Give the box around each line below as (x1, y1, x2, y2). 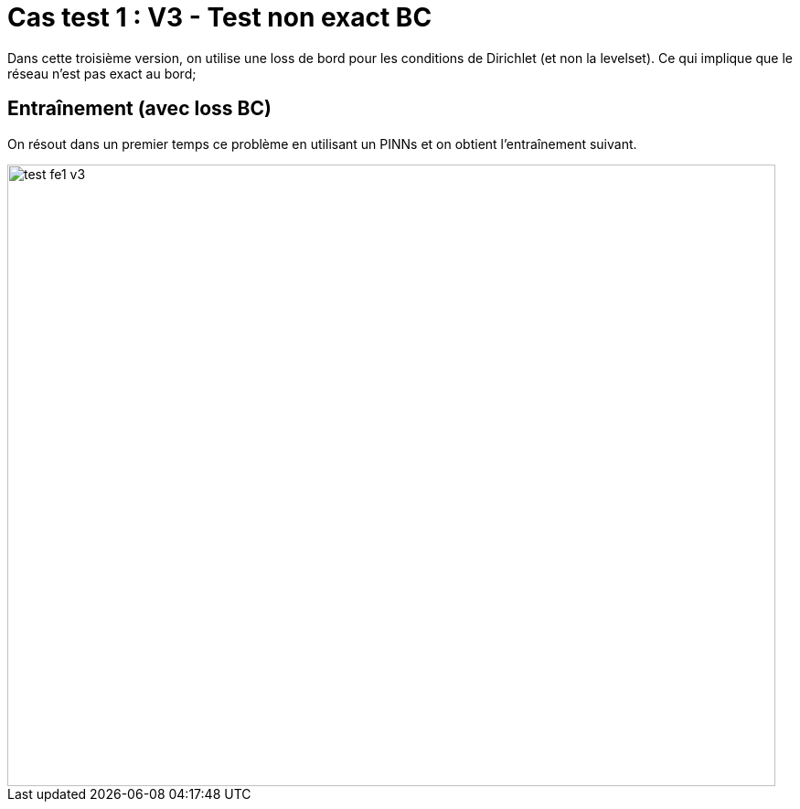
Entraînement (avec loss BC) (7, 97, 272, 121)
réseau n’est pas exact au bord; (7, 65, 197, 81)
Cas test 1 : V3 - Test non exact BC (7, 2, 432, 33)
